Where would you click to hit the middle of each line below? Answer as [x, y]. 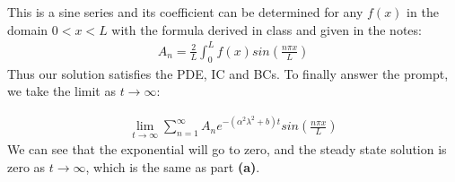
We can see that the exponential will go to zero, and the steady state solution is [227, 149]
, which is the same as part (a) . [173, 167]
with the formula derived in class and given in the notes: [267, 29]
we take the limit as [61, 91]
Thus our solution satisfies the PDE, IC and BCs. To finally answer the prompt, [228, 73]
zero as [26, 167]
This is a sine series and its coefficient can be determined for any [185, 12]
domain [28, 29]
